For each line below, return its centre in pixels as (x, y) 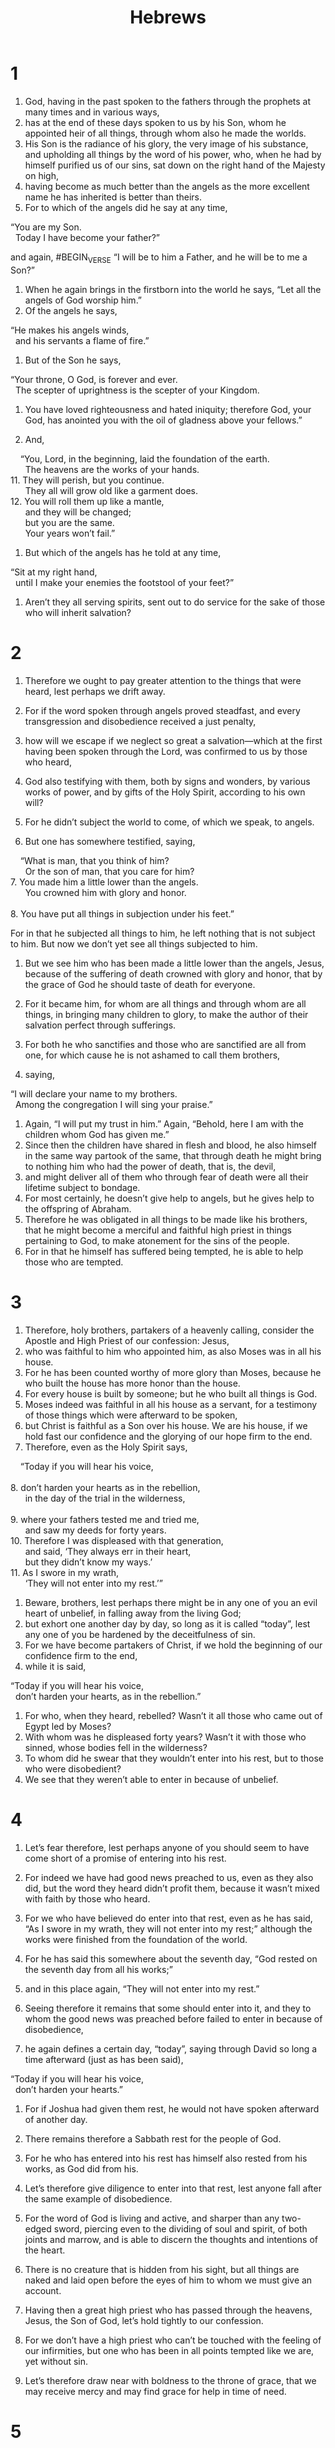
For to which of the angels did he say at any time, (126, 207)
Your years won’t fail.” (70, 533)
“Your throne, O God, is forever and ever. (94, 379)
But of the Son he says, (73, 360)
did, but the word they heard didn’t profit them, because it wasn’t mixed (172, 1888)
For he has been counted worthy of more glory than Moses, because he (173, 1372)
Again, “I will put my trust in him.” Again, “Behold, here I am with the (164, 1123)
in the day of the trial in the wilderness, (105, 1498)
